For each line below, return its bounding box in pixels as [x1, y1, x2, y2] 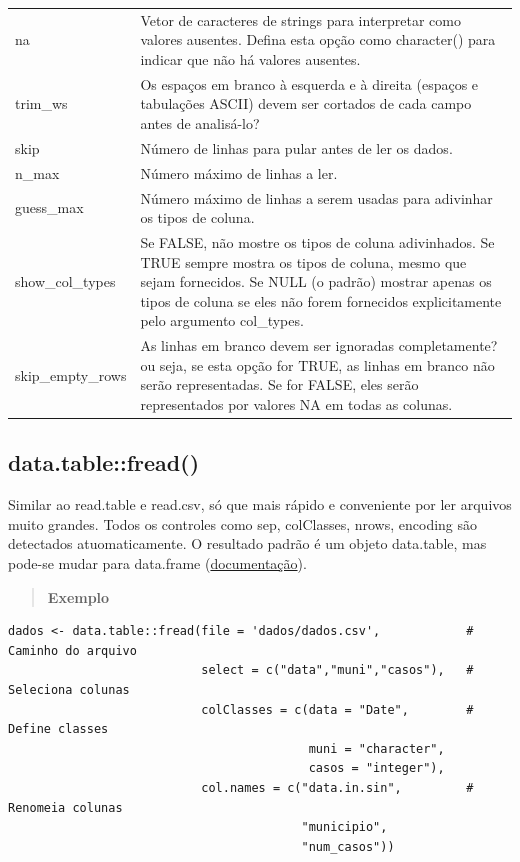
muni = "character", [308, 741, 445, 756]
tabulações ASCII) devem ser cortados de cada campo [140, 93, 472, 114]
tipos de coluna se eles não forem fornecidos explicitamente [140, 290, 502, 311]
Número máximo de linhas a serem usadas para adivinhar [140, 187, 493, 208]
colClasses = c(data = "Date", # [201, 702, 474, 717]
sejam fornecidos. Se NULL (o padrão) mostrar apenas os [140, 271, 492, 292]
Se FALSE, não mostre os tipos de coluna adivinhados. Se [140, 231, 495, 252]
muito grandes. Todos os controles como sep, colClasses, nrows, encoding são [8, 513, 478, 534]
